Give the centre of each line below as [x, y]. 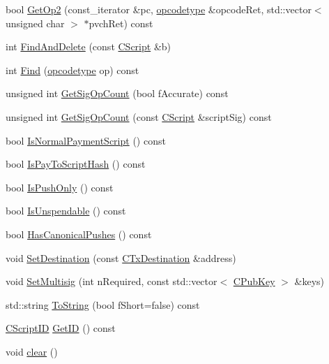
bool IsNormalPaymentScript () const [86, 140]
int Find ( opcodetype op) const [72, 70]
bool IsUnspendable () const [66, 211]
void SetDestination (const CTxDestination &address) [121, 257]
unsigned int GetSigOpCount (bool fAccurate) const [117, 93]
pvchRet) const [121, 23]
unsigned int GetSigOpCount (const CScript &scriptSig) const [139, 116]
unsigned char [35, 23]
